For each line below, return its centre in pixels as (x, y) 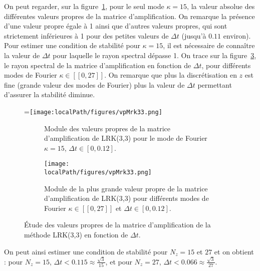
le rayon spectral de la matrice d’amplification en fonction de (98, 65)
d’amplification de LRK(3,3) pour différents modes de (126, 198)
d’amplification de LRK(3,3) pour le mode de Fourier (126, 138)
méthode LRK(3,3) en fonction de (76, 235)
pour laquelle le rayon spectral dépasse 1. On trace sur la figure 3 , (155, 55)
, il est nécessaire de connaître (209, 45)
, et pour (119, 261)
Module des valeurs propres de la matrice (107, 128)
